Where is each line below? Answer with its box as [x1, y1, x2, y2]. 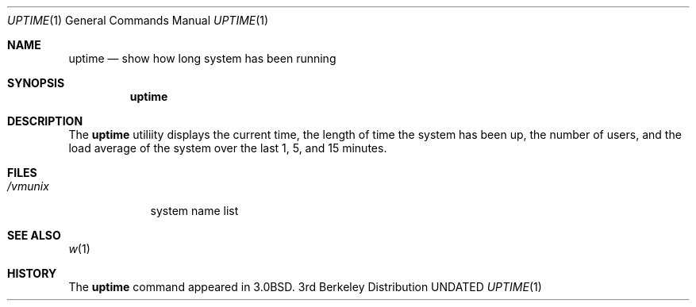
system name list [150, 204, 239, 217]
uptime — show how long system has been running [68, 52, 336, 65]
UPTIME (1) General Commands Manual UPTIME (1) [7, 13, 269, 27]
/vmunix [7, 179, 49, 193]
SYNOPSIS [7, 76, 65, 90]
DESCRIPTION [7, 114, 83, 128]
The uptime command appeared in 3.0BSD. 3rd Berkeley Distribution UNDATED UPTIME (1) [68, 280, 542, 294]
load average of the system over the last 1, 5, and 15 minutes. [68, 141, 387, 155]
